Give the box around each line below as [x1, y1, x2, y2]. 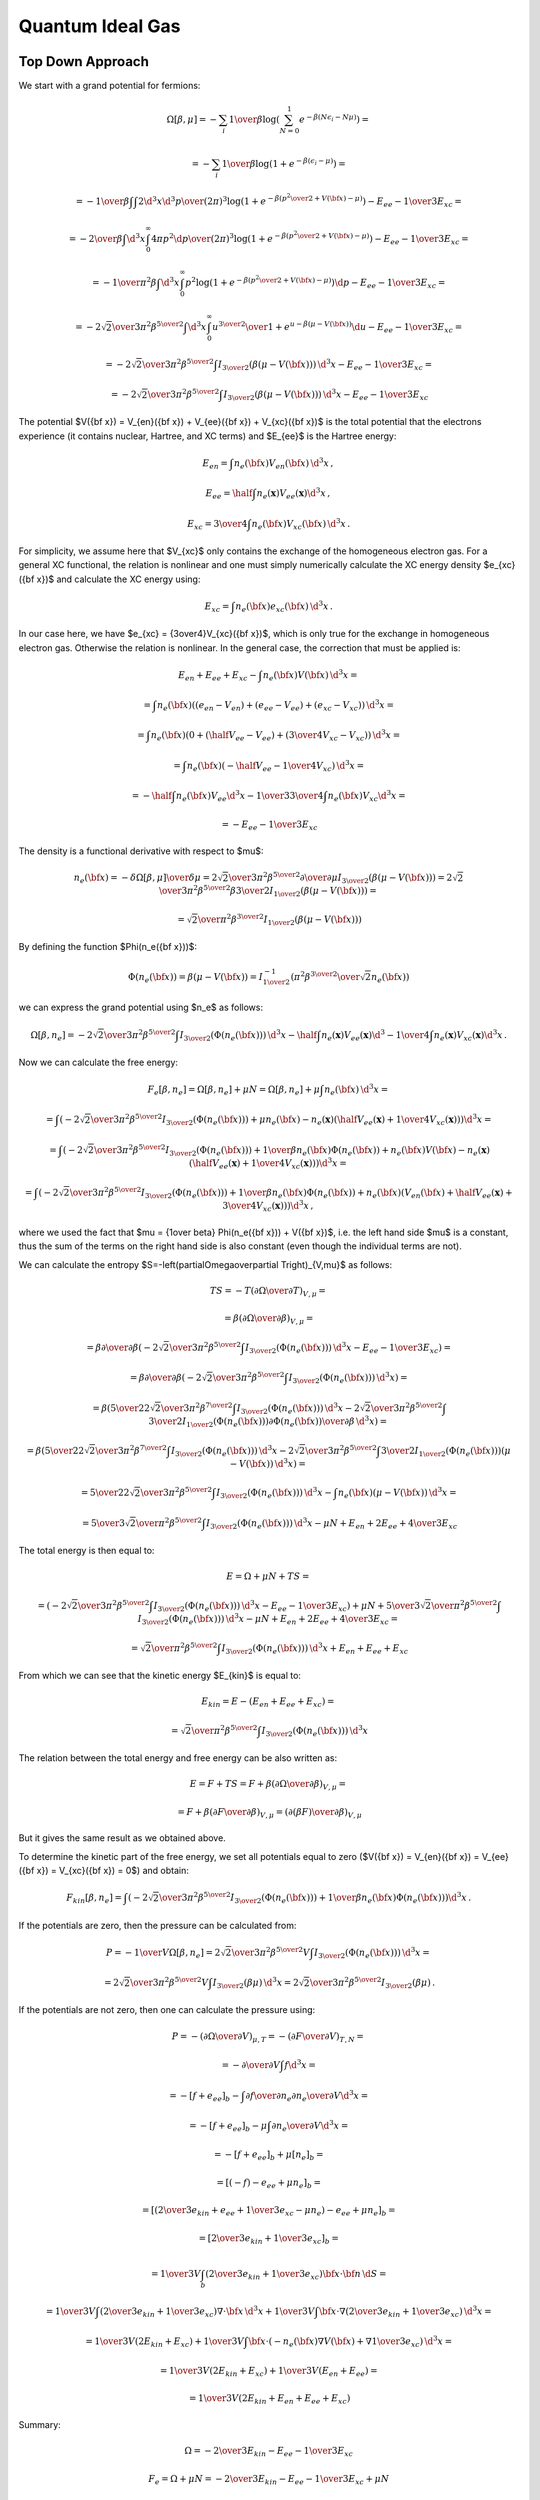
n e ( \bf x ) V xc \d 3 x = [327, 788, 406, 804]
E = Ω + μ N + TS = [226, 1571, 310, 1582]
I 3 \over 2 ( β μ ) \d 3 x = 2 [212, 1975, 299, 1990]
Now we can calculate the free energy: [18, 1056, 179, 1068]
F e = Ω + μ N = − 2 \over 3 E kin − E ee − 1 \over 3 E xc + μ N [148, 2473, 390, 2487]
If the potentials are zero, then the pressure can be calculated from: [18, 1919, 297, 1931]
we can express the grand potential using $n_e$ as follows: [18, 1001, 264, 1014]
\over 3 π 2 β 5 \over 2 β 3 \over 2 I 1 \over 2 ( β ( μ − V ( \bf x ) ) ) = [158, 883, 377, 899]
